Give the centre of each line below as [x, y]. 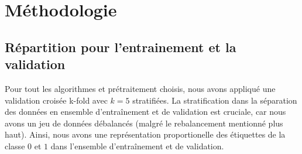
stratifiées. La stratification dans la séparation [215, 100]
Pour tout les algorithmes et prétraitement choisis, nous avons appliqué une [140, 88]
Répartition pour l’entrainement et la [121, 47]
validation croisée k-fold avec [56, 100]
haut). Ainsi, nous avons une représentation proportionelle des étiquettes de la [145, 134]
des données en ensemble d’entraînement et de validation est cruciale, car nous [145, 112]
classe [15, 146]
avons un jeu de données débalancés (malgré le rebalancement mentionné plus [144, 123]
